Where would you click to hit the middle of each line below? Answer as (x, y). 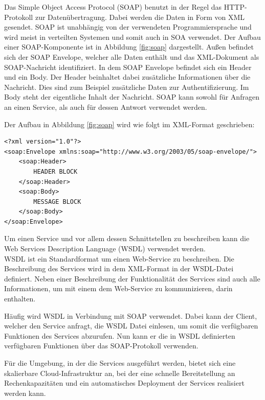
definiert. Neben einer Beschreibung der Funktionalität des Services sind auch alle (132, 278)
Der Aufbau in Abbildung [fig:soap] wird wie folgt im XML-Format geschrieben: (129, 124)
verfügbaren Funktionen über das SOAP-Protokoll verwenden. (101, 346)
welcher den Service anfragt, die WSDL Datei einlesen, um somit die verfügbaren (131, 326)
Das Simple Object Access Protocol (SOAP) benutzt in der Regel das (113, 7)
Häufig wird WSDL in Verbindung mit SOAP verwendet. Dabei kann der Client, (131, 315)
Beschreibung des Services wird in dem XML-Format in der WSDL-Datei (119, 268)
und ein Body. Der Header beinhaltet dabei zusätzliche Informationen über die (127, 77)
